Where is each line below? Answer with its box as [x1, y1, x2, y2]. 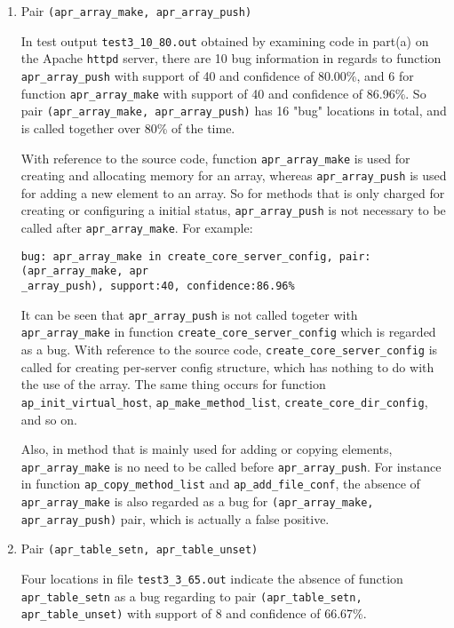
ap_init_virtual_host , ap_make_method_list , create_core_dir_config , [20, 392, 428, 410]
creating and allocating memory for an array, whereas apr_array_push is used [20, 166, 447, 185]
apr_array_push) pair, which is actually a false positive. [20, 509, 330, 528]
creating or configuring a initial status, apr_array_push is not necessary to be [20, 201, 446, 219]
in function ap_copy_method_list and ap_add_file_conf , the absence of [20, 474, 420, 493]
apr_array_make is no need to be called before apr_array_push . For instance [20, 457, 442, 475]
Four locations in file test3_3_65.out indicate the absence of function [20, 569, 403, 587]
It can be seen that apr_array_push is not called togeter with [20, 305, 358, 323]
